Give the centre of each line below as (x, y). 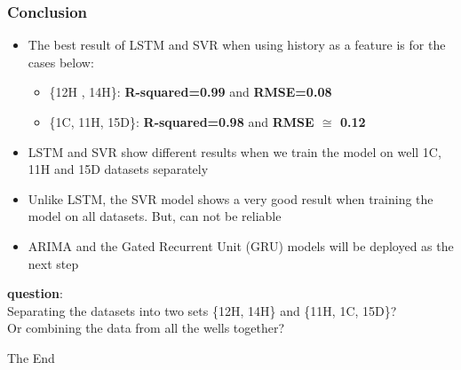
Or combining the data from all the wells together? (146, 328)
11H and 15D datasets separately (118, 169)
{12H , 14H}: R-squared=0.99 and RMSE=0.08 (191, 92)
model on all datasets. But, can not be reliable (155, 216)
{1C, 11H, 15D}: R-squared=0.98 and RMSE (182, 122)
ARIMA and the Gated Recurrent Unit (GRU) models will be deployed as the (241, 245)
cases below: (61, 62)
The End (31, 357)
